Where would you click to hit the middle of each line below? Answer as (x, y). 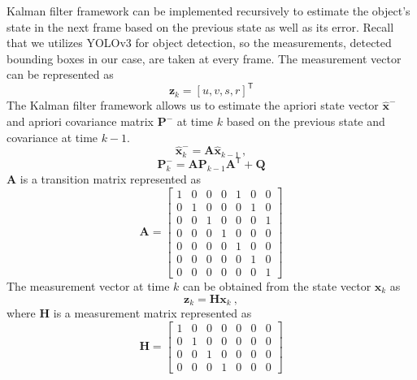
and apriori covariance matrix (80, 121)
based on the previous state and (306, 121)
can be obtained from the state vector (277, 286)
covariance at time (52, 137)
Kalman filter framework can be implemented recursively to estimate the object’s (208, 11)
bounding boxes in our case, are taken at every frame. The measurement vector (204, 58)
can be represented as (60, 74)
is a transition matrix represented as (110, 179)
